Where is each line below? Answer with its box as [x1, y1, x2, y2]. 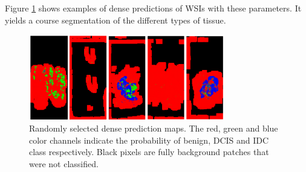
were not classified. [29, 157, 99, 170]
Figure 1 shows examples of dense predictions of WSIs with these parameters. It [5, 2, 302, 14]
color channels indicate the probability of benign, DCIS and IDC [29, 133, 269, 146]
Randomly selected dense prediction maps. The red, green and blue [29, 121, 278, 134]
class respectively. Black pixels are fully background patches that [29, 145, 269, 158]
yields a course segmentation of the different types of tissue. [5, 13, 226, 26]
